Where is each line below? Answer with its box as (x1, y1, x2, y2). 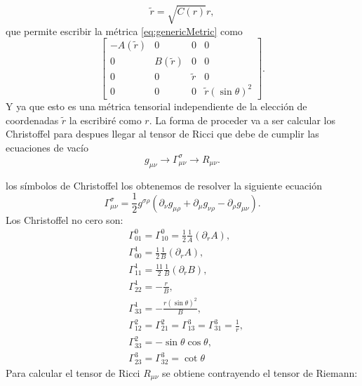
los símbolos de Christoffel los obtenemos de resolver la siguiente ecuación (6, 178, 322, 192)
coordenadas (6, 112, 59, 127)
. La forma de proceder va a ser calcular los (149, 112, 335, 127)
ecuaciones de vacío (6, 140, 88, 154)
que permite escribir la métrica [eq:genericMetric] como (6, 23, 243, 38)
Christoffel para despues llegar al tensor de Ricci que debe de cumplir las (6, 126, 319, 141)
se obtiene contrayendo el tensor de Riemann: (162, 365, 358, 380)
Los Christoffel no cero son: (6, 212, 123, 227)
